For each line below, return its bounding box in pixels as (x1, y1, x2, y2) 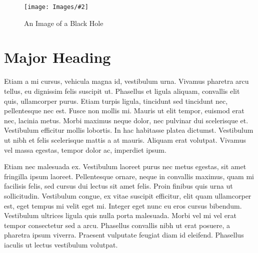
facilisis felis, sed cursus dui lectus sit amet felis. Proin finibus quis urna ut (4, 181, 233, 191)
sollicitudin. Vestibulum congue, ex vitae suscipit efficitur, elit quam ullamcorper (4, 190, 251, 201)
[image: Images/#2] (24, 3, 88, 10)
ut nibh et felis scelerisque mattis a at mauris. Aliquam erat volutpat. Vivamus (4, 134, 246, 145)
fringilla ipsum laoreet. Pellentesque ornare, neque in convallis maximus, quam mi (4, 171, 254, 181)
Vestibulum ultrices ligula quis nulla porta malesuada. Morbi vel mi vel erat (4, 210, 236, 221)
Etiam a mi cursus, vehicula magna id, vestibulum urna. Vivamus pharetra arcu (4, 76, 249, 86)
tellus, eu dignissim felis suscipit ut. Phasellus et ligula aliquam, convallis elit (4, 85, 240, 96)
